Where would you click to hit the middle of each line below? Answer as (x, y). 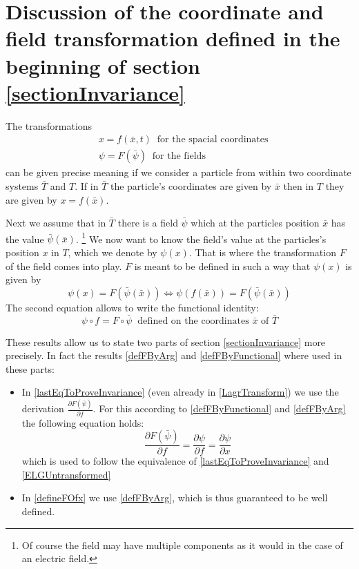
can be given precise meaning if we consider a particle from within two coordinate (178, 172)
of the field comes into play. (64, 266)
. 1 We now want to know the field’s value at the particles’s (201, 238)
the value (25, 239)
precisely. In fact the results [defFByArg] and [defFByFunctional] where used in (174, 355)
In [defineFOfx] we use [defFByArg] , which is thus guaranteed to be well (175, 498)
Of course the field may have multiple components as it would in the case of (182, 544)
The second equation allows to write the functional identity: (132, 307)
